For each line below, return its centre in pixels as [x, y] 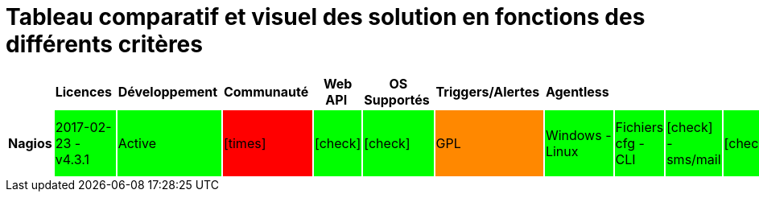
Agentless [577, 91]
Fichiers [639, 127]
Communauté [266, 91]
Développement [168, 91]
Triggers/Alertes [488, 91]
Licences [83, 91]
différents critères [104, 44]
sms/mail [694, 159]
